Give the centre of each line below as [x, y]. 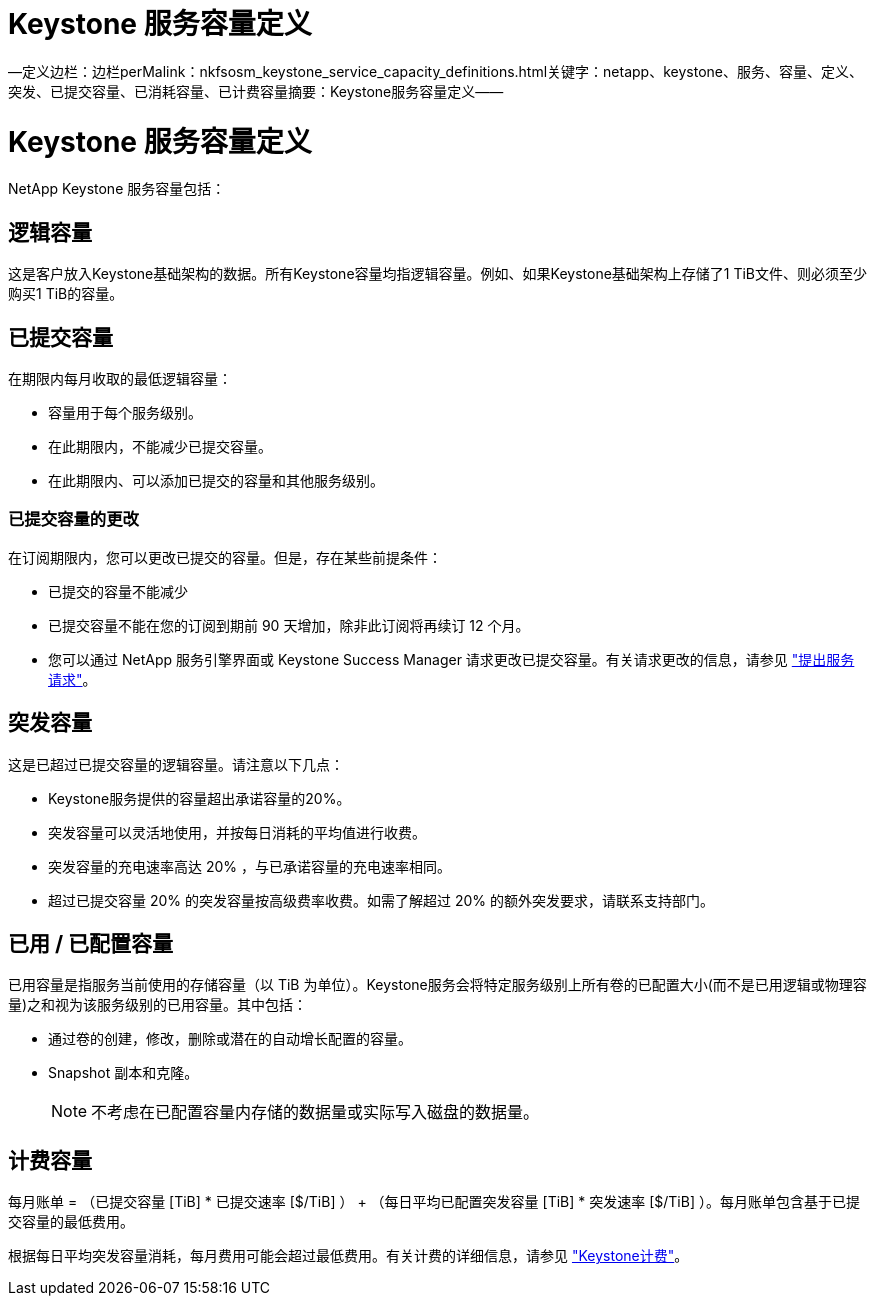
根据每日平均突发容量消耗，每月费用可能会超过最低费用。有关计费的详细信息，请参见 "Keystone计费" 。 [348, 1256]
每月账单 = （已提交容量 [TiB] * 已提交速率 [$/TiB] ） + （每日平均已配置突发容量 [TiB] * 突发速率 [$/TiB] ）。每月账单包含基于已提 [434, 1202]
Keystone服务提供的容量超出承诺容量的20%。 [199, 798]
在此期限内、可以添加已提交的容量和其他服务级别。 [216, 480]
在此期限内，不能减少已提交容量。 [160, 446]
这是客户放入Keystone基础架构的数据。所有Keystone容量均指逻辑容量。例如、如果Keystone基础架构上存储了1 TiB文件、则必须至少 [438, 274]
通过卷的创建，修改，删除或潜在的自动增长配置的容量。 [230, 1039]
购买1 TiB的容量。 [66, 294]
